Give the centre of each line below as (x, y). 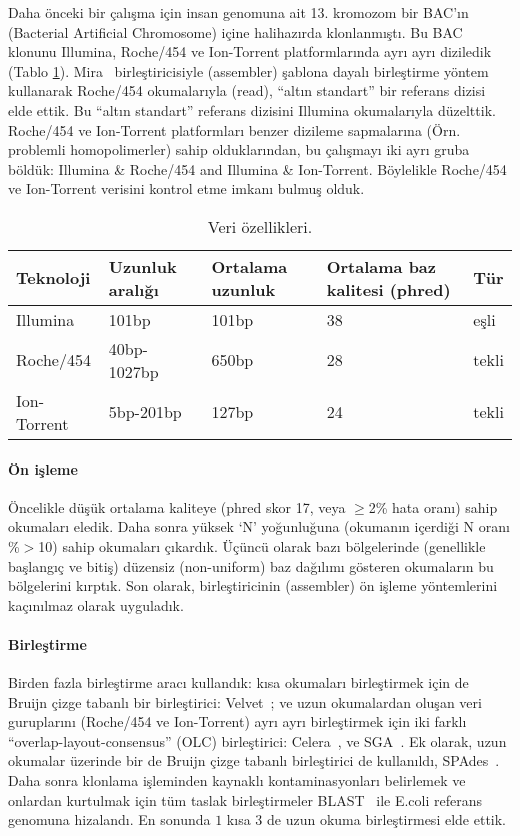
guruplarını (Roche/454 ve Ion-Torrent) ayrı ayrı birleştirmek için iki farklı (237, 721)
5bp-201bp (145, 412)
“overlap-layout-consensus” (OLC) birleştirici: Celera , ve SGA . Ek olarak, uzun (257, 740)
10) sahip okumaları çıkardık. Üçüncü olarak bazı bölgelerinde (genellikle (262, 545)
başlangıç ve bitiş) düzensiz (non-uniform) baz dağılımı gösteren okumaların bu (251, 565)
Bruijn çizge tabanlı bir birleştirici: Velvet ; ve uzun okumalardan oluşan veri (245, 701)
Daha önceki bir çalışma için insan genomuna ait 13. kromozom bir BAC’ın (238, 12)
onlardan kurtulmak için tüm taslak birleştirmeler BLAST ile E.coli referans (245, 799)
